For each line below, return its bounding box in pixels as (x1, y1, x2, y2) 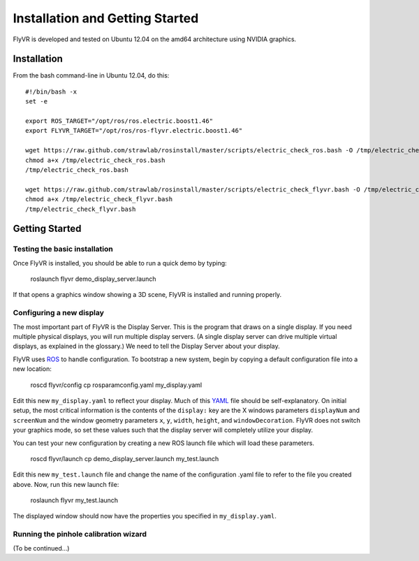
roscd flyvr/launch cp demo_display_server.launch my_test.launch (30, 454, 219, 462)
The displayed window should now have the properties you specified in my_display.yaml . (13, 512, 277, 520)
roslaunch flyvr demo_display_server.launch (30, 275, 156, 283)
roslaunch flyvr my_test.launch (30, 496, 119, 504)
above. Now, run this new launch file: (13, 480, 119, 488)
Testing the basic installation (13, 245, 113, 254)
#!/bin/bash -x (25, 87, 78, 96)
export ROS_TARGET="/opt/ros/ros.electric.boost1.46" (25, 117, 213, 125)
